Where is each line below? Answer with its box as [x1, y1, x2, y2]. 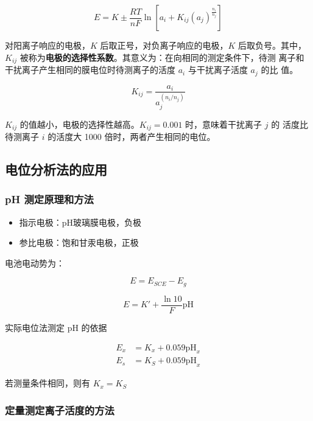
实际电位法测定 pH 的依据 [5, 321, 107, 333]
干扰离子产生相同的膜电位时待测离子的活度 [5, 63, 175, 76]
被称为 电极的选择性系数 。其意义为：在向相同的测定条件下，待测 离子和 [19, 50, 304, 63]
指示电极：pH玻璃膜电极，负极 [19, 215, 142, 228]
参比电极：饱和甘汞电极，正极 [19, 236, 139, 249]
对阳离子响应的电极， [5, 39, 90, 51]
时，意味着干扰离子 [185, 117, 262, 130]
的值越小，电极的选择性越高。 [19, 117, 139, 130]
